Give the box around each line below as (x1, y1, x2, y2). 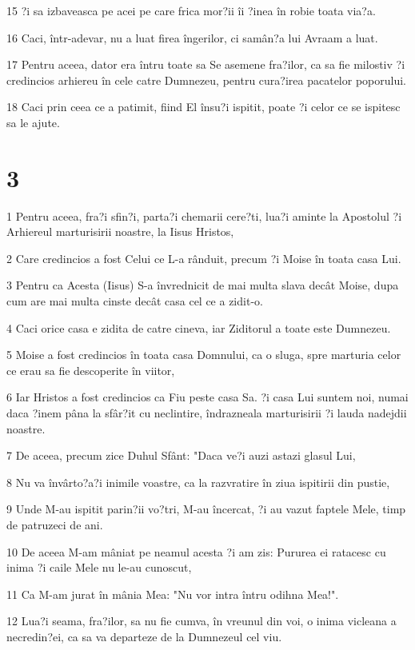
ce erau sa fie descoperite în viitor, (6, 361, 175, 378)
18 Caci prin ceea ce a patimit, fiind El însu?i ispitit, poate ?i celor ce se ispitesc (6, 98, 401, 115)
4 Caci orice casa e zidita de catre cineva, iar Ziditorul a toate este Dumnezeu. (6, 319, 391, 336)
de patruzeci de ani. (6, 516, 103, 532)
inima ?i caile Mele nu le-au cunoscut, (6, 559, 192, 576)
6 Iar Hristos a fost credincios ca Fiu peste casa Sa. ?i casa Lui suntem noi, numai (6, 389, 409, 405)
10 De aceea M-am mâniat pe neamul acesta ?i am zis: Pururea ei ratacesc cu (6, 543, 386, 560)
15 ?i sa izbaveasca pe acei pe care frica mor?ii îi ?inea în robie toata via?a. (6, 2, 376, 18)
